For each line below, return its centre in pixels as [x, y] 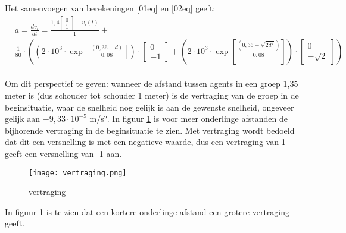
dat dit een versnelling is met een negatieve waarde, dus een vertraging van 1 [145, 142]
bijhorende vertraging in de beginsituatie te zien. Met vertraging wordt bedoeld [150, 130]
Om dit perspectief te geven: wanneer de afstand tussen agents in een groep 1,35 [152, 84]
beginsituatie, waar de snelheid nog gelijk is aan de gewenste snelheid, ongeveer [149, 107]
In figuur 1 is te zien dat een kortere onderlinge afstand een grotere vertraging [147, 211]
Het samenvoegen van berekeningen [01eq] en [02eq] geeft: [110, 8]
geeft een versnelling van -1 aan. [63, 153]
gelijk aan [23, 119]
